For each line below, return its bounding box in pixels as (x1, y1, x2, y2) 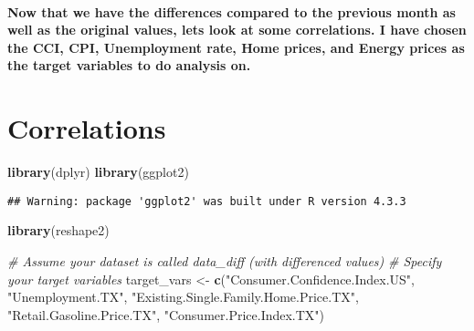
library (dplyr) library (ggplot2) (7, 162, 189, 181)
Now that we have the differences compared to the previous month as (7, 2, 456, 21)
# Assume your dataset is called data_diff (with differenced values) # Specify (7, 251, 442, 270)
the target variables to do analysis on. (7, 56, 251, 75)
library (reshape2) (7, 221, 110, 240)
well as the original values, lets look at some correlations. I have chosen (7, 20, 467, 39)
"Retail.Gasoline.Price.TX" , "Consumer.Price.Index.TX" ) (7, 305, 325, 324)
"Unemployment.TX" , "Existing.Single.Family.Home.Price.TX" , (7, 287, 359, 306)
